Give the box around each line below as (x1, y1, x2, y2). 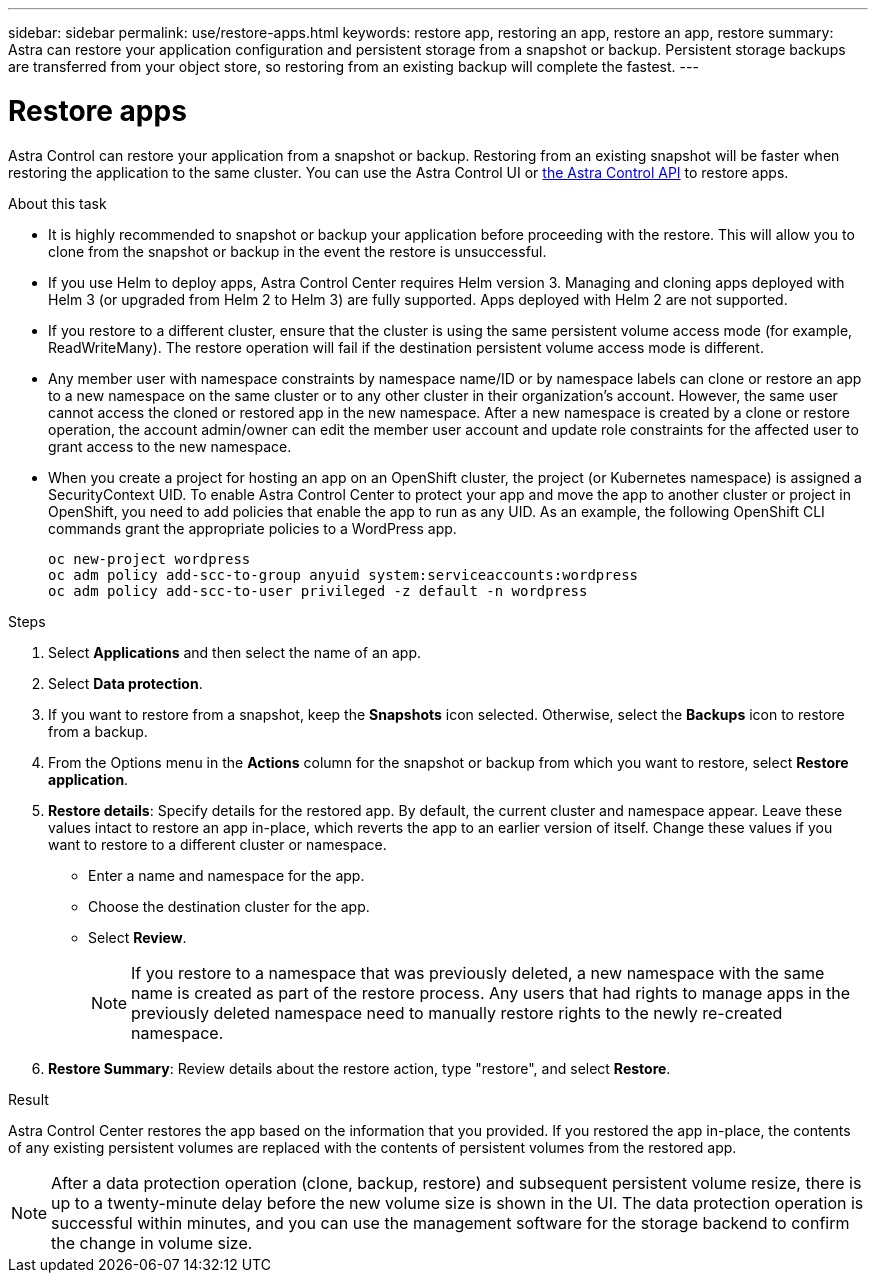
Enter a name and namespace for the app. (88, 866, 365, 884)
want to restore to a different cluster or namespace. (48, 835, 387, 853)
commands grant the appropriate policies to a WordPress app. (48, 519, 457, 537)
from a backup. (48, 722, 148, 740)
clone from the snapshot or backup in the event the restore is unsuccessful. (48, 242, 547, 260)
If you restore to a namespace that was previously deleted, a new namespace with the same (131, 962, 825, 983)
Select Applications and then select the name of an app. (48, 643, 421, 661)
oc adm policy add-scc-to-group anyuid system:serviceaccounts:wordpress (48, 566, 639, 583)
